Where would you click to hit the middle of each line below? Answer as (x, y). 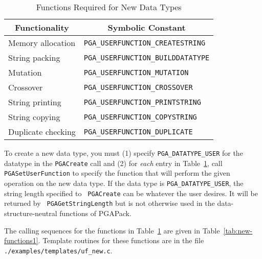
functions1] (21, 240)
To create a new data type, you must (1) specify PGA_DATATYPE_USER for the (124, 153)
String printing (35, 102)
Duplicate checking (42, 132)
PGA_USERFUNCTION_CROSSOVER (138, 87)
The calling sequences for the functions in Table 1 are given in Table (112, 230)
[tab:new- (238, 230)
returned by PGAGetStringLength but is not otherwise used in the (110, 203)
